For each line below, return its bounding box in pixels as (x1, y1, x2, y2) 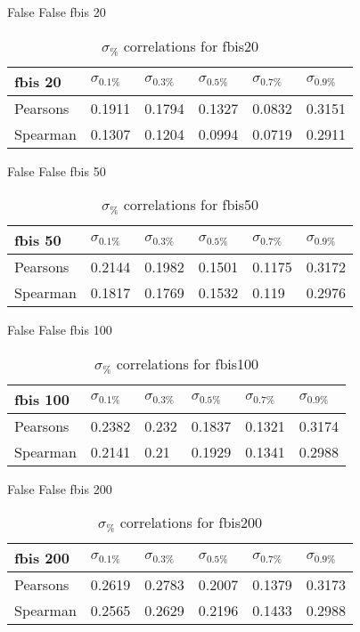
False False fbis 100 (7, 320, 112, 339)
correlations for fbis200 (119, 512, 263, 533)
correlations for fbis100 (116, 352, 259, 374)
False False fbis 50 (7, 161, 106, 180)
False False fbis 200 (7, 479, 112, 498)
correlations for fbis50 (123, 194, 259, 215)
